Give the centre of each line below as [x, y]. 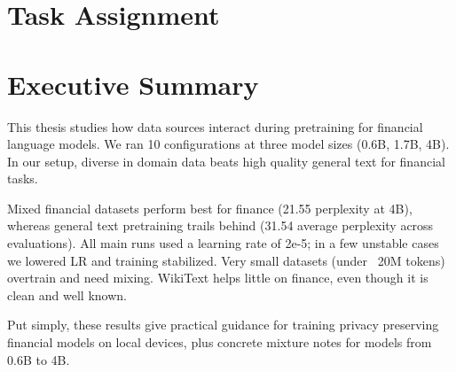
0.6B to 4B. [39, 359]
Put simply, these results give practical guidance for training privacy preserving [223, 325]
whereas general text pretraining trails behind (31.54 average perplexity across [220, 225]
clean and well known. [67, 294]
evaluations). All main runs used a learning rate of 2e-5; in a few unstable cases [223, 243]
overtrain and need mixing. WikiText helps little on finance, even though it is [218, 278]
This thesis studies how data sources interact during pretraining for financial [215, 126]
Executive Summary [133, 84]
